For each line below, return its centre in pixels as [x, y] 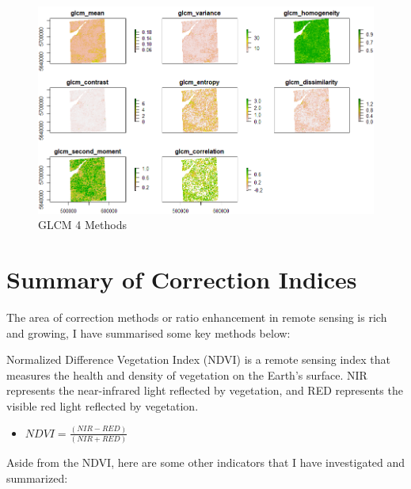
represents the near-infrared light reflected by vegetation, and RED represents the [205, 390]
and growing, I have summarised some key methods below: [148, 332]
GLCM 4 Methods [82, 225]
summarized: [37, 478]
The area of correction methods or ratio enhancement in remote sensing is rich [197, 317]
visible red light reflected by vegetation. [103, 405]
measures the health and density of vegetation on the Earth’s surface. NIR [187, 374]
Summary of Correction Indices [182, 279]
